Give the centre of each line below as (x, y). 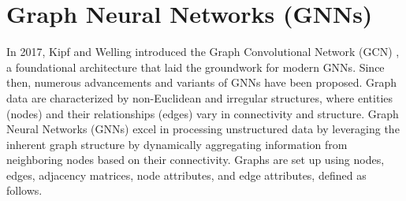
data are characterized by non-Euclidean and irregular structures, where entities (200, 97)
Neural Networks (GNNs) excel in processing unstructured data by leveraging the (203, 129)
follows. (24, 190)
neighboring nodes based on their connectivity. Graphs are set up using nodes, (196, 160)
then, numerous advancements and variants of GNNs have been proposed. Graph (202, 82)
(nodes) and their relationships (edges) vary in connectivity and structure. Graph (203, 113)
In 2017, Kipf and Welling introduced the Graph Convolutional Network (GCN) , (203, 52)
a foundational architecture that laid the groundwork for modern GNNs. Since (196, 67)
